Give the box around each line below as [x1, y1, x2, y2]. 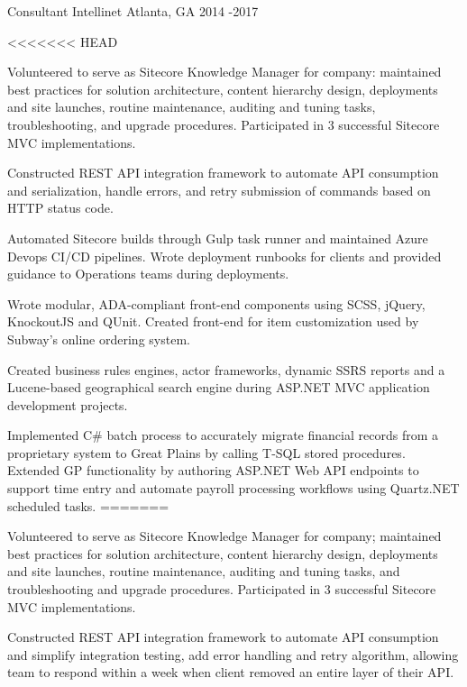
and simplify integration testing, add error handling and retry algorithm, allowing [7, 645, 459, 664]
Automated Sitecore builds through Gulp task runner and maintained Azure [7, 228, 428, 247]
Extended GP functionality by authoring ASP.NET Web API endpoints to [7, 461, 419, 480]
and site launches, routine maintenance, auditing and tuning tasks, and [7, 562, 400, 581]
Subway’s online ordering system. [7, 329, 190, 348]
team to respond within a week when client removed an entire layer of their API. [7, 663, 454, 682]
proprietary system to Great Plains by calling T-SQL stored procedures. [7, 443, 406, 462]
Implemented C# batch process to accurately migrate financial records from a [7, 426, 438, 444]
